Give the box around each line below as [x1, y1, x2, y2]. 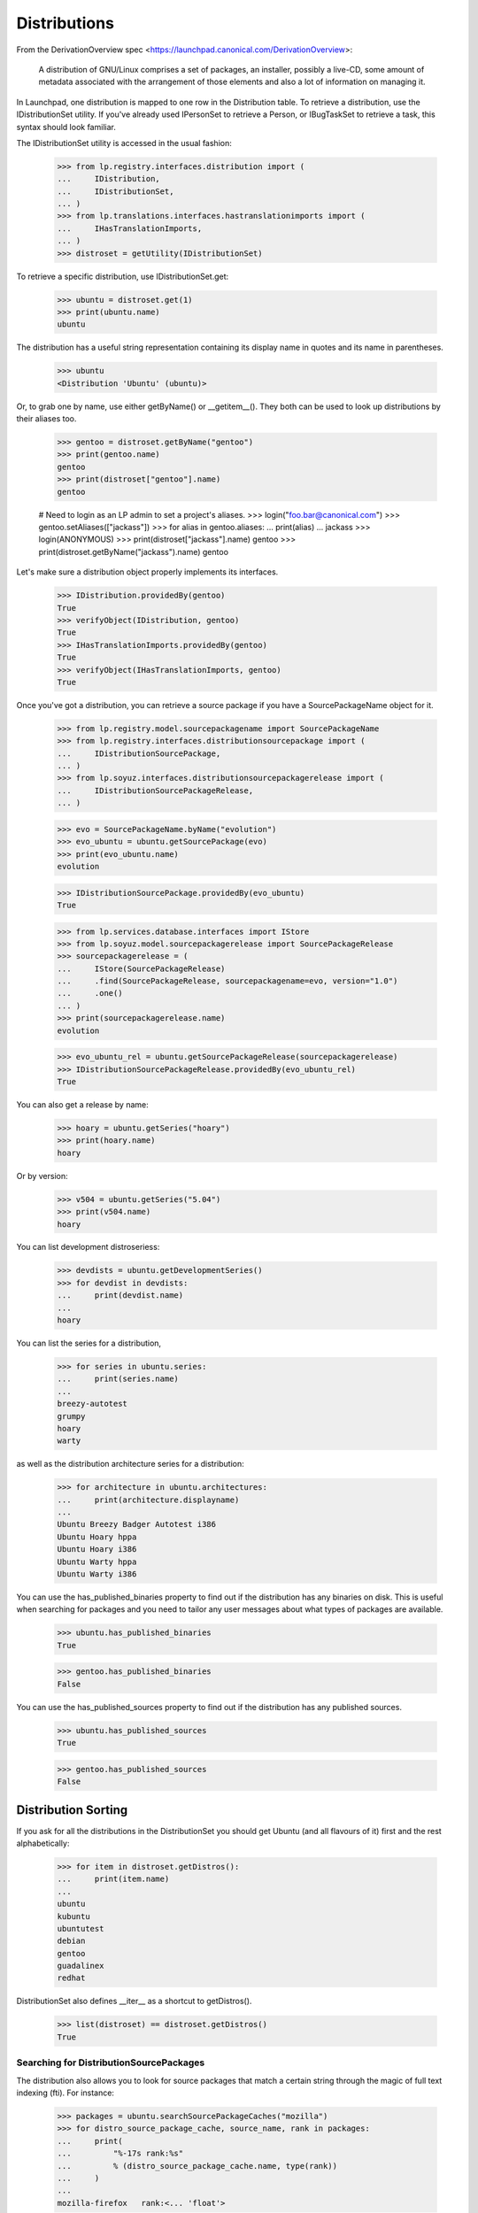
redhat [57, 1973, 86, 1983]
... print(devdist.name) [57, 1291, 184, 1300]
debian [57, 1936, 86, 1947]
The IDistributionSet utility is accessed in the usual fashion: [16, 137, 232, 148]
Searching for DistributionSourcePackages [16, 2056, 205, 2069]
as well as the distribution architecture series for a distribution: [16, 1459, 245, 1469]
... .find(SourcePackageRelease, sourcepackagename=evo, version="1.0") [57, 976, 398, 986]
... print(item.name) [57, 1874, 170, 1885]
